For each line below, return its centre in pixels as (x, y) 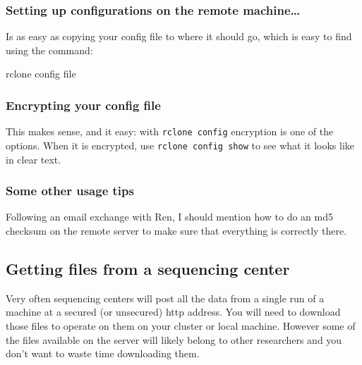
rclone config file (41, 74)
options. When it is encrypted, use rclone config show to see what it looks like (180, 145)
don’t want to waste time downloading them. (103, 353)
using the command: (49, 50)
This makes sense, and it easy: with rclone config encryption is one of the (170, 131)
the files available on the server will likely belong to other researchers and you (174, 339)
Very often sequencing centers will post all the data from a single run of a (165, 298)
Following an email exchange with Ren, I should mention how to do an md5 (170, 217)
